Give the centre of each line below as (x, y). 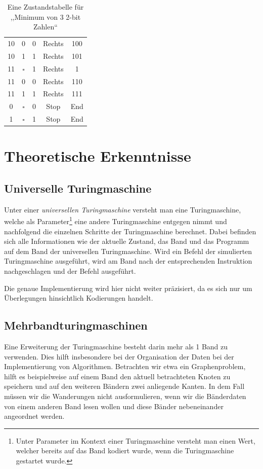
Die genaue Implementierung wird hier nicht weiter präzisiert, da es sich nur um (128, 288)
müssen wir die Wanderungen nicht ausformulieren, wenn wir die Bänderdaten (125, 396)
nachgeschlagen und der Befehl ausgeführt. (70, 270)
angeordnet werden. (34, 416)
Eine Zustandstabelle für (46, 7)
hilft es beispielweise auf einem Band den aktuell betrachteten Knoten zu (117, 376)
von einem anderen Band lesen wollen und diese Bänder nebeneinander (114, 406)
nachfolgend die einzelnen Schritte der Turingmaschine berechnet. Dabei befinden (130, 231)
